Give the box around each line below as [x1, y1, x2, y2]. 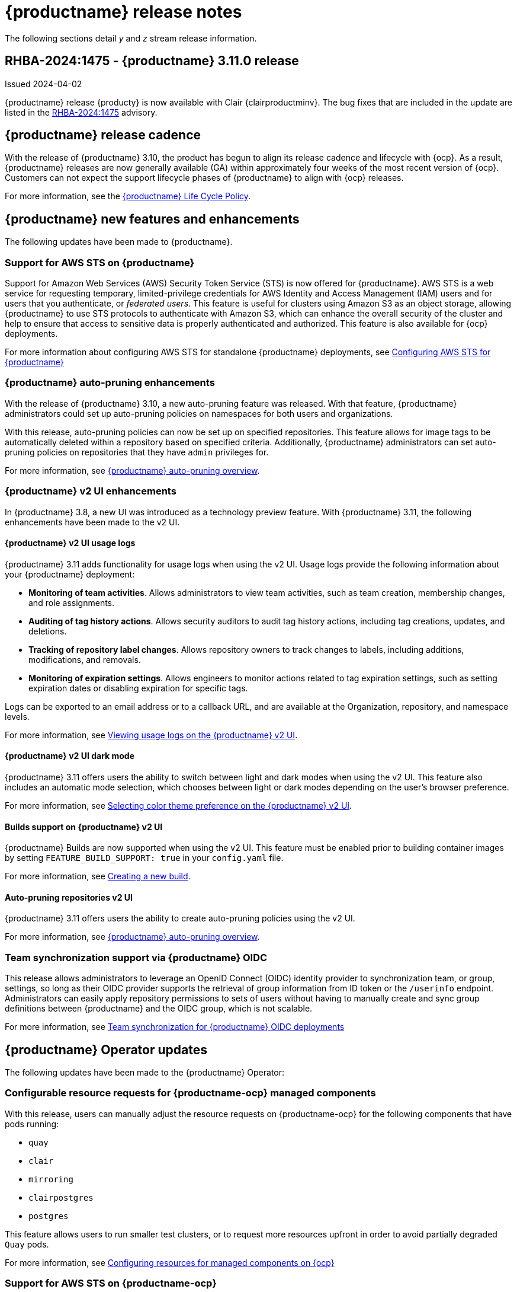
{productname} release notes [5, 2, 242, 22]
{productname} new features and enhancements [5, 211, 300, 227]
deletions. [28, 626, 67, 636]
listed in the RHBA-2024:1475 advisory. [5, 107, 158, 117]
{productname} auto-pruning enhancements [5, 377, 215, 389]
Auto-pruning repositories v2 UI [5, 892, 133, 902]
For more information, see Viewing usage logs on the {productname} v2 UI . [5, 729, 298, 740]
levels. [5, 711, 30, 722]
